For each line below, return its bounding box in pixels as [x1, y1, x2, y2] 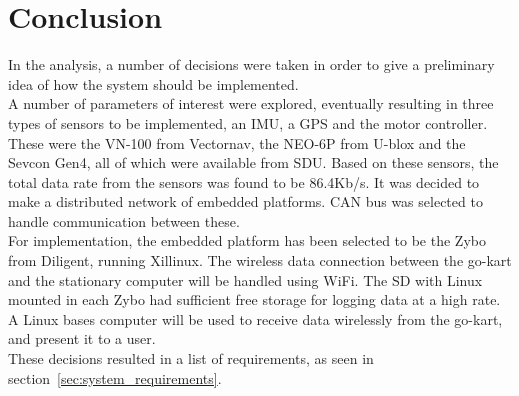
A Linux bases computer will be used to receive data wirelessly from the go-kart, [8, 308, 503, 329]
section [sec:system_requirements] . [8, 367, 222, 388]
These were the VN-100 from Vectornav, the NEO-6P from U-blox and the [8, 132, 466, 153]
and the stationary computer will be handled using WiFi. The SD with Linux [8, 269, 483, 290]
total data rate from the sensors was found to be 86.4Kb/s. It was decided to [8, 171, 480, 192]
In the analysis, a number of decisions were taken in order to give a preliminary [8, 54, 495, 75]
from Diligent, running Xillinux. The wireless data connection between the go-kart [8, 250, 512, 271]
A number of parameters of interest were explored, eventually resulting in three [8, 93, 494, 114]
